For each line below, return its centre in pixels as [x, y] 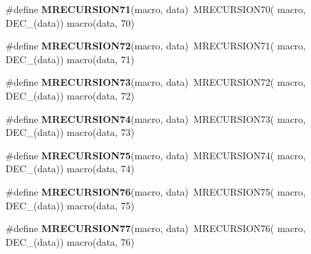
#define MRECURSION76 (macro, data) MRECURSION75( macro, [156, 191]
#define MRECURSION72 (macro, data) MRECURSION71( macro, [156, 46]
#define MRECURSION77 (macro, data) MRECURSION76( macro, [156, 228]
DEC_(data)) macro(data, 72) [70, 95]
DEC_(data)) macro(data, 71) [70, 59]
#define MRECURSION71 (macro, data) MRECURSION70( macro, [156, 9]
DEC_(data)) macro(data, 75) [70, 205]
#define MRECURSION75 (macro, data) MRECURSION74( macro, [156, 155]
